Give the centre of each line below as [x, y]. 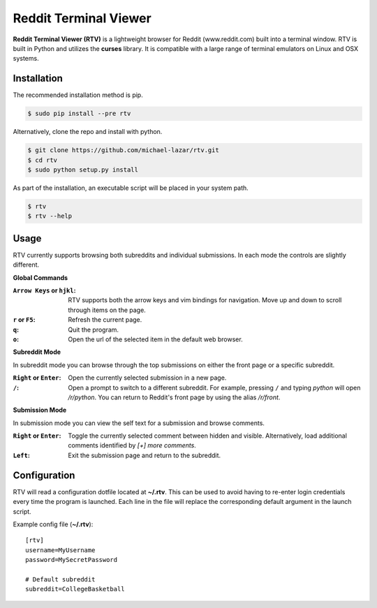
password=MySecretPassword [72, 560]
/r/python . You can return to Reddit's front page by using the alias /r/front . [174, 397]
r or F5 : [24, 320]
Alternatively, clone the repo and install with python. [88, 132]
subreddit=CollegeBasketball [75, 589]
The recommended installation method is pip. [78, 95]
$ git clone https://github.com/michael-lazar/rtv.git [123, 150]
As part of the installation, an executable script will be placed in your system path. [131, 188]
